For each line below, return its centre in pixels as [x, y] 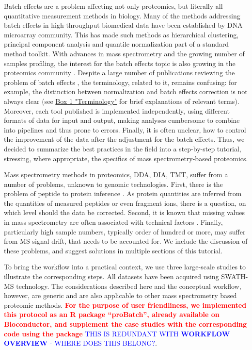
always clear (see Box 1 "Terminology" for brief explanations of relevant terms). [122, 101]
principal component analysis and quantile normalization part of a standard [117, 44]
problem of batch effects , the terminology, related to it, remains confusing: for [120, 82]
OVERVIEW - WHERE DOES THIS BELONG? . [80, 343]
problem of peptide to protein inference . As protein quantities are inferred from [123, 193]
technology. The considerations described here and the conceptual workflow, [129, 286]
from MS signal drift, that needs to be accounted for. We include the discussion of [126, 241]
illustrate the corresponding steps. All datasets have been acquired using [111, 276]
